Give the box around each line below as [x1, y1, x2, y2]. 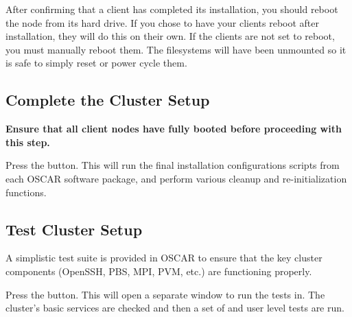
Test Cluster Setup [5, 218, 143, 239]
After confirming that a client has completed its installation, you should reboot [5, 2, 338, 16]
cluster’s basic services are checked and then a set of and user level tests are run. [5, 301, 344, 315]
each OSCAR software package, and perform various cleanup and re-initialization [5, 171, 347, 185]
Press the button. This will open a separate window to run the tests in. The [5, 287, 325, 301]
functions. [5, 185, 47, 199]
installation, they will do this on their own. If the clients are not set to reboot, [5, 29, 335, 43]
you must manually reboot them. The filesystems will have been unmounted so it [5, 42, 347, 56]
